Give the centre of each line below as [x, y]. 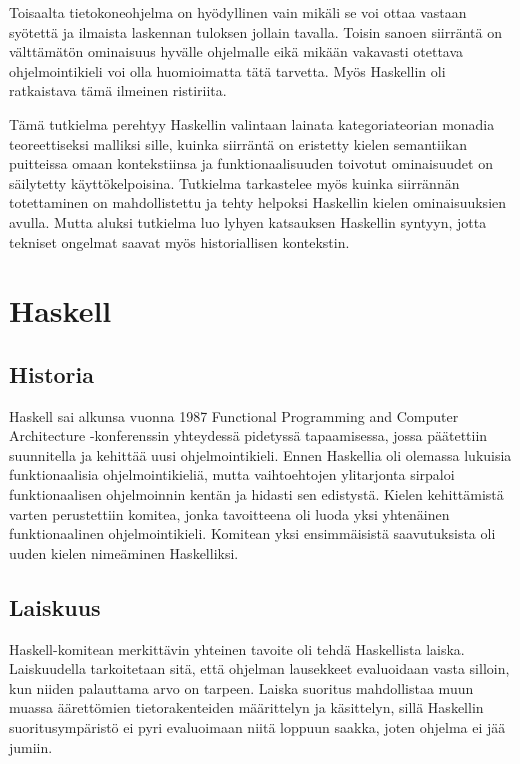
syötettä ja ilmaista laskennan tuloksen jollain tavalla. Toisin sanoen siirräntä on [255, 31]
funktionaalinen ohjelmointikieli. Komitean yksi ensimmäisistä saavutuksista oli [252, 533]
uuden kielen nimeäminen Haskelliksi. [124, 552]
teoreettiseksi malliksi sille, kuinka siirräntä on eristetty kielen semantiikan [238, 143]
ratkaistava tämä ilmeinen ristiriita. [118, 90]
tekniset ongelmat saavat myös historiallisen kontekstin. [179, 241]
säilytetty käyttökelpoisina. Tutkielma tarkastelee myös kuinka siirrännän [234, 182]
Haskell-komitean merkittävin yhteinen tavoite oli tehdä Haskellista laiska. [237, 648]
